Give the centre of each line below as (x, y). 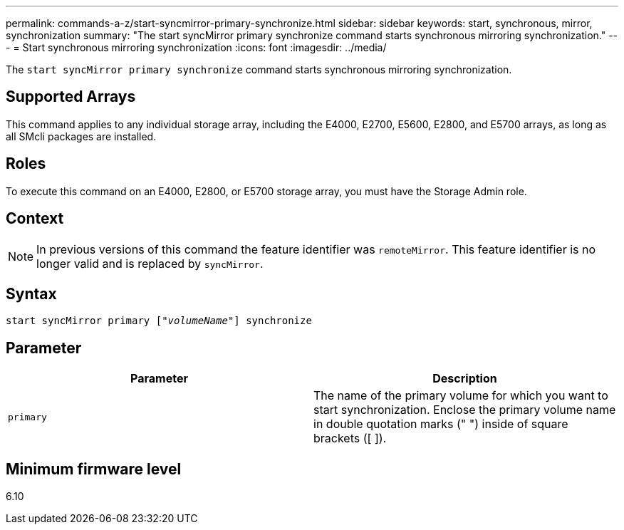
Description (465, 379)
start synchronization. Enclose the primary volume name (465, 410)
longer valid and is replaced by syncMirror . (150, 263)
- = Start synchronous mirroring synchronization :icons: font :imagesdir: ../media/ (196, 47)
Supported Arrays (71, 97)
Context (35, 219)
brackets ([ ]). (350, 438)
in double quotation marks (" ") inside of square (441, 424)
